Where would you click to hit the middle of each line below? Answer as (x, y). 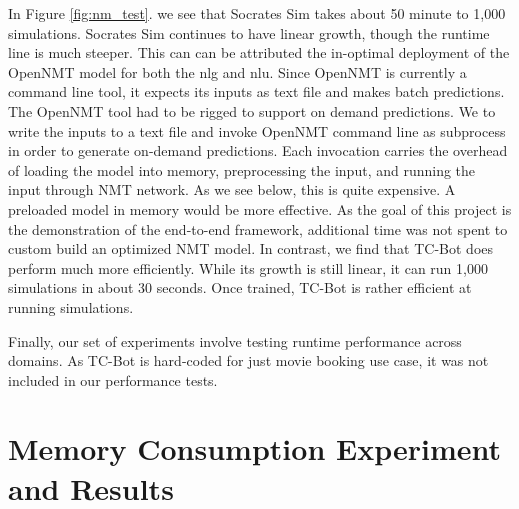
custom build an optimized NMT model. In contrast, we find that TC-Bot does (251, 248)
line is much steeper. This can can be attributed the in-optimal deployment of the (259, 52)
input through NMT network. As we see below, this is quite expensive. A (232, 189)
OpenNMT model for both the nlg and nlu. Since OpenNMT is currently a (237, 71)
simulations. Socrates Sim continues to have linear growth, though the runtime (249, 32)
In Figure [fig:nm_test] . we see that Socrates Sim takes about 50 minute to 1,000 (257, 13)
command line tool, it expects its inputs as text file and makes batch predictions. (256, 91)
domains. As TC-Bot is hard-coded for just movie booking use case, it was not (248, 360)
